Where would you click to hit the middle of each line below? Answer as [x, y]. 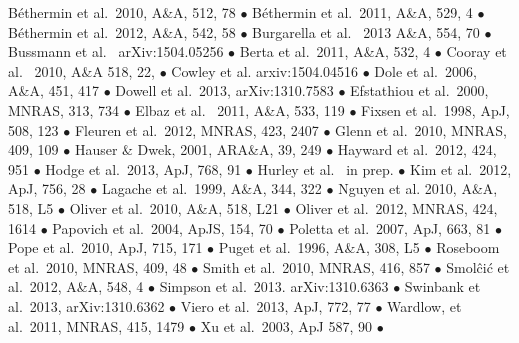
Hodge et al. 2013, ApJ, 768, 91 [143, 168]
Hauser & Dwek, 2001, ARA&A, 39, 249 [198, 149]
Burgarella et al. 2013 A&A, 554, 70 [366, 31]
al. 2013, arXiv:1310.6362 [86, 305]
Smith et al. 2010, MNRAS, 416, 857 [316, 266]
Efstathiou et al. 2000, [419, 90]
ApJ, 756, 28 [47, 188]
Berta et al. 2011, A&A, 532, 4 [335, 51]
